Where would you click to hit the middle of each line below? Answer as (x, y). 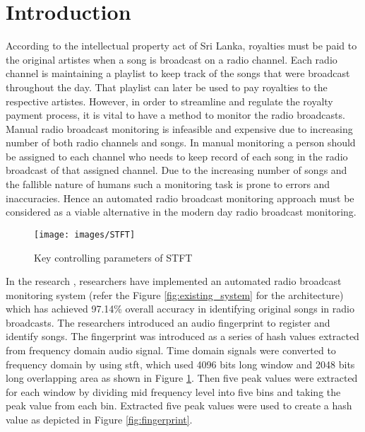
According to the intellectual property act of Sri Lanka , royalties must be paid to (181, 46)
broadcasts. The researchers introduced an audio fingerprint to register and (168, 322)
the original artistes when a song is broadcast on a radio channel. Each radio (172, 59)
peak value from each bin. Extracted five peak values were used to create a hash (179, 405)
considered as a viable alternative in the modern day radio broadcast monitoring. (181, 212)
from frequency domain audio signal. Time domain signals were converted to (171, 350)
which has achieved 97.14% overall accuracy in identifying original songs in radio (180, 309)
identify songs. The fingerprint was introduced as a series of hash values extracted (182, 336)
